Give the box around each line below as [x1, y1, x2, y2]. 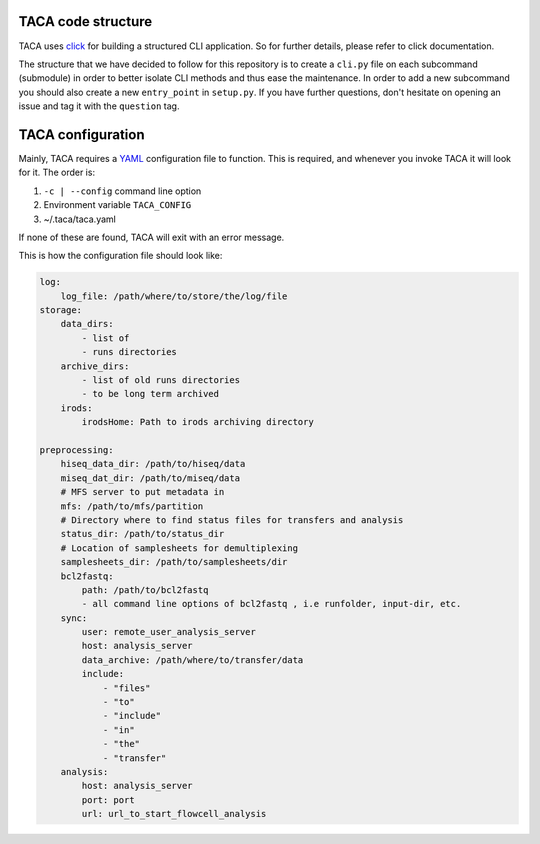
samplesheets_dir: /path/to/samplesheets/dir [60, 556, 288, 568]
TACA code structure [18, 13, 153, 30]
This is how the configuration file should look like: [18, 250, 223, 262]
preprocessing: [39, 445, 114, 455]
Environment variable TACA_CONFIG [43, 199, 192, 211]
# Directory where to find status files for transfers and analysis [60, 514, 404, 525]
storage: [39, 305, 83, 316]
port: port [81, 794, 135, 805]
